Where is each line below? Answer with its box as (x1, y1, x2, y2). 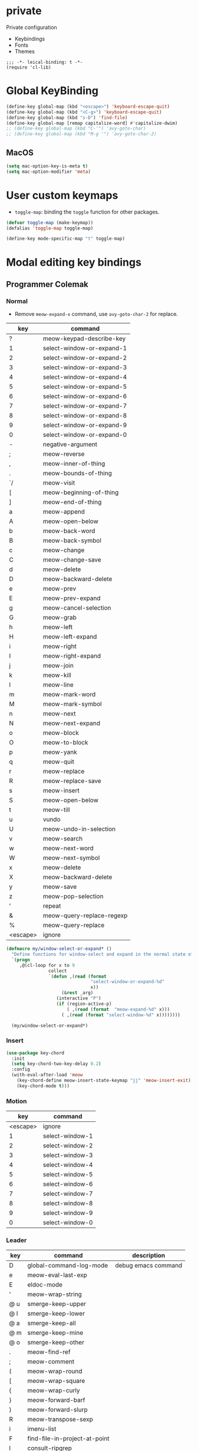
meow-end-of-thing (42, 498, 102, 507)
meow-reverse (42, 450, 85, 458)
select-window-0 (42, 1218, 93, 1227)
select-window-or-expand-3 (42, 363, 127, 372)
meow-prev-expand (42, 594, 101, 602)
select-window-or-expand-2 (42, 354, 127, 362)
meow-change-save (42, 556, 101, 564)
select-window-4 (42, 1161, 93, 1169)
